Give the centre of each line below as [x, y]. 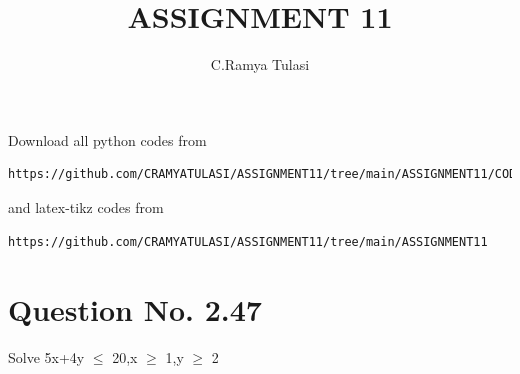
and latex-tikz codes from [86, 206]
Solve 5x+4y [46, 357]
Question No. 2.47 [135, 309]
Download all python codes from [107, 139]
